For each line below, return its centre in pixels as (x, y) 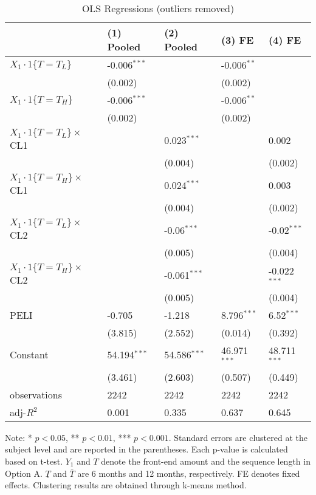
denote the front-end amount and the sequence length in (206, 461)
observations (36, 394)
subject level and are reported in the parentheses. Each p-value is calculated (146, 449)
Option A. (24, 473)
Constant (29, 355)
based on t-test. (34, 461)
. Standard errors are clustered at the (238, 437)
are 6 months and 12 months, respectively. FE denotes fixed (189, 473)
